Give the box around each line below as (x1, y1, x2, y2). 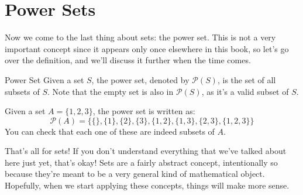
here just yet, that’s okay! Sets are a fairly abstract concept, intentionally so (5, 156, 278, 168)
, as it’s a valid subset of (201, 85, 289, 97)
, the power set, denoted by (91, 73, 190, 85)
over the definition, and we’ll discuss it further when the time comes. (5, 54, 251, 66)
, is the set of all (217, 73, 276, 85)
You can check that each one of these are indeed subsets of (5, 125, 215, 137)
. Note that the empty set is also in (47, 85, 174, 97)
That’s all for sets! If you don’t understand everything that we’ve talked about (5, 145, 287, 157)
